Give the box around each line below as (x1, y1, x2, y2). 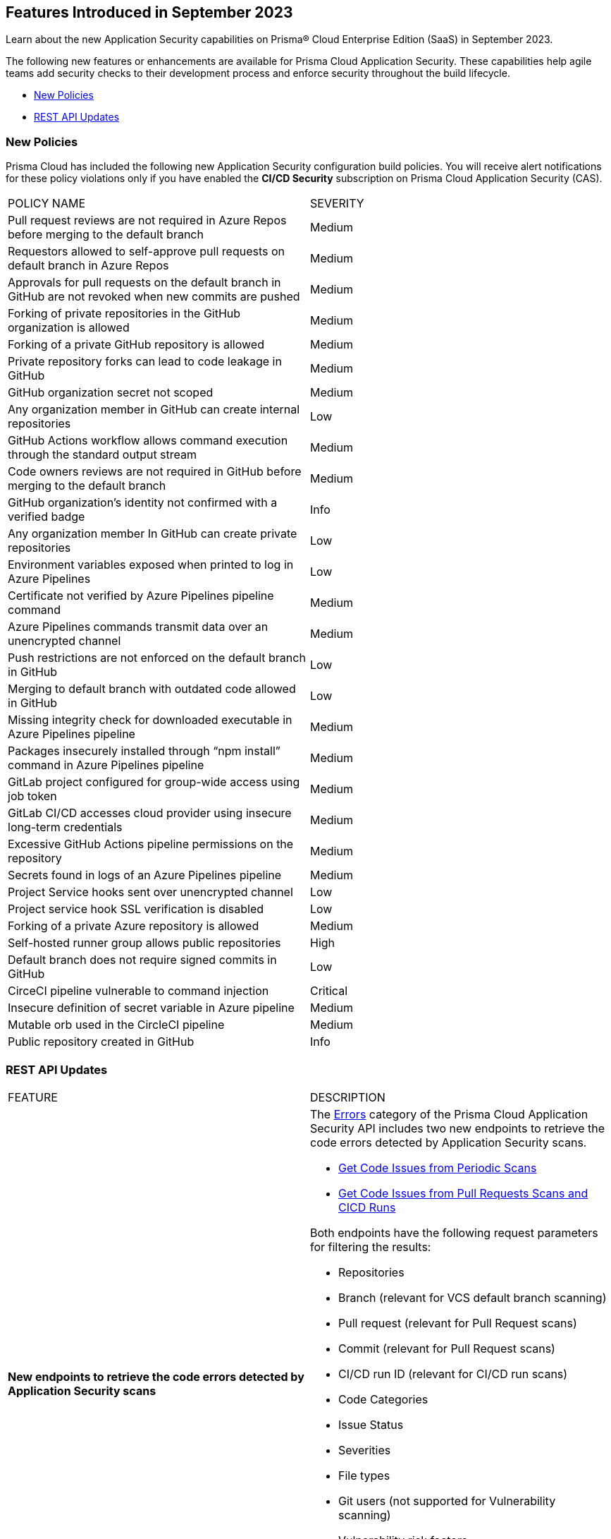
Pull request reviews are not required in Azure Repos (8, 213, 287, 228)
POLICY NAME (8, 196, 86, 211)
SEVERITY (310, 196, 364, 211)
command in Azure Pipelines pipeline (8, 758, 204, 773)
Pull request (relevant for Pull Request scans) (338, 1315, 577, 1330)
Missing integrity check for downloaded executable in (8, 713, 292, 728)
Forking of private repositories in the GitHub (8, 306, 241, 321)
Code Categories (338, 1392, 428, 1406)
